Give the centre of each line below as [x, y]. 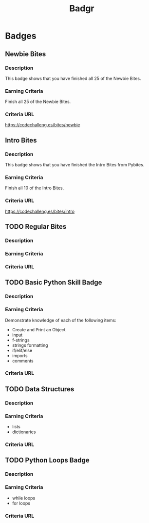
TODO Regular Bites [36, 227]
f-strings [21, 340]
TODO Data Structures [40, 389]
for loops [21, 503]
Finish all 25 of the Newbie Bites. [38, 102]
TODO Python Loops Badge [47, 460]
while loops [24, 498]
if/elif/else [22, 350]
